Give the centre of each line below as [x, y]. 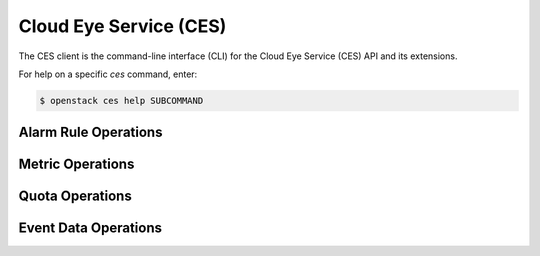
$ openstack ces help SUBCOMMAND [121, 100]
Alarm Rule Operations [90, 132]
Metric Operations [76, 164]
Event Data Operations [90, 228]
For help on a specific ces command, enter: [108, 74]
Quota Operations [75, 196]
